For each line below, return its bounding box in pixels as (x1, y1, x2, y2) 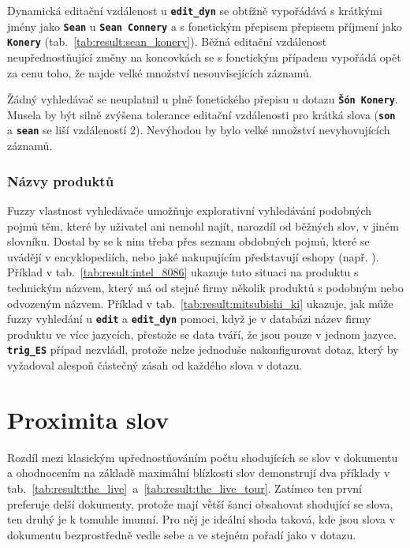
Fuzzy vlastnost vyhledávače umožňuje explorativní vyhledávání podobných (7, 201, 372, 218)
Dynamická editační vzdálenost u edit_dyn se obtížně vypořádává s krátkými (7, 2, 382, 18)
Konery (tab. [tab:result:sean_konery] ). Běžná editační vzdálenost (7, 33, 327, 50)
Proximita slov (7, 403, 169, 435)
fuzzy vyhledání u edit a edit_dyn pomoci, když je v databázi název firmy (7, 310, 371, 327)
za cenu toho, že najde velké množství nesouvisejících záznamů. (7, 64, 312, 81)
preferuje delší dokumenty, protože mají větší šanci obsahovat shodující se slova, (7, 495, 393, 512)
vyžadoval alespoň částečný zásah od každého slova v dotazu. (7, 357, 303, 373)
